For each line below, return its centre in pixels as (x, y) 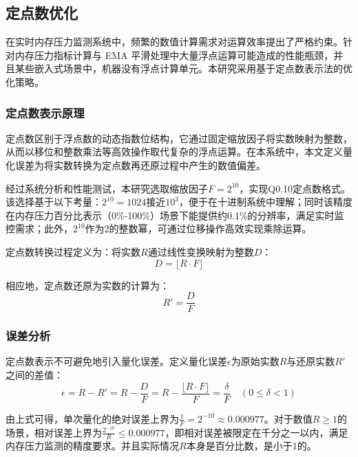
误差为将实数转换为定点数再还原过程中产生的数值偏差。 (140, 165)
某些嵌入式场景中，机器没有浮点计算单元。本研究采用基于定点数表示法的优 (183, 68)
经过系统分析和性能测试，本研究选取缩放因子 (107, 188)
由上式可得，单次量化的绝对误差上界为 (92, 418)
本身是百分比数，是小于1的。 (251, 446)
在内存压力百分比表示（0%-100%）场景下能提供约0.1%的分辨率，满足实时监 (175, 215)
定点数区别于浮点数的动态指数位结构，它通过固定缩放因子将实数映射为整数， (179, 138)
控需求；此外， (39, 228)
